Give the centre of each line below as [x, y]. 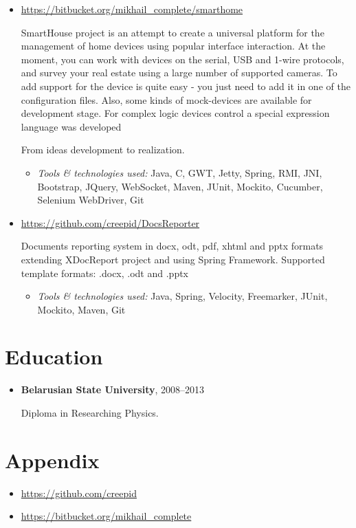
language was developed [71, 126]
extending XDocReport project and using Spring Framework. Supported [173, 259]
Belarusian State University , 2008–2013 [113, 389]
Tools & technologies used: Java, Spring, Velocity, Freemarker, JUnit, [182, 296]
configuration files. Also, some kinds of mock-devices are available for [166, 99]
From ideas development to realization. [103, 150]
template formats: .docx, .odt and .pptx [105, 273]
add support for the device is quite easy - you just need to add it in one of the [186, 86]
